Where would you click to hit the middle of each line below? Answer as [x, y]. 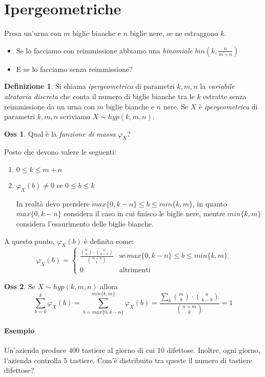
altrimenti [135, 270]
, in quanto [210, 203]
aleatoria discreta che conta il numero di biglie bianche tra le [99, 96]
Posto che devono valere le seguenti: [60, 152]
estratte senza [225, 96]
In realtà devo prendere [53, 203]
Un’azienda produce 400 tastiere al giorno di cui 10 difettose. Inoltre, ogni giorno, [132, 350]
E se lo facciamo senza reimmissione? [74, 69]
